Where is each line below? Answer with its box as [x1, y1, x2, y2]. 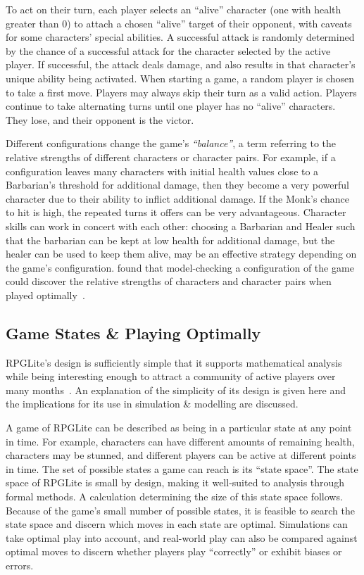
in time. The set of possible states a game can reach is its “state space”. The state [6, 461, 358, 476]
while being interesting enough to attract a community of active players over [6, 369, 336, 384]
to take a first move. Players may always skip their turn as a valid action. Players [6, 84, 357, 99]
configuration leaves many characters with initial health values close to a [6, 163, 319, 178]
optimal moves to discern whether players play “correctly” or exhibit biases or [6, 544, 342, 559]
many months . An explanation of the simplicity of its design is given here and [6, 382, 346, 397]
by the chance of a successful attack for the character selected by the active [6, 43, 331, 58]
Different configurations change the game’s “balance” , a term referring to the [6, 136, 336, 151]
